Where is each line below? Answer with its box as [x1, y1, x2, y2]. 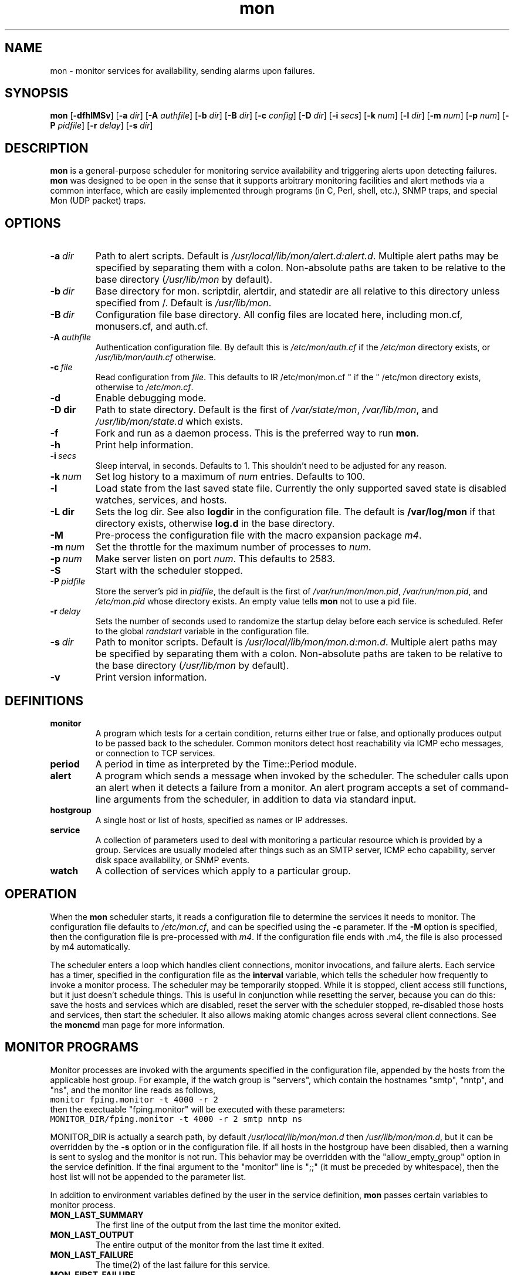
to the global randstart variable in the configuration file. [95, 626, 309, 637]
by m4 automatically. [50, 941, 130, 952]
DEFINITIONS [5, 693, 83, 708]
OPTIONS [5, 215, 61, 231]
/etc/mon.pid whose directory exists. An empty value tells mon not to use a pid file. [95, 596, 417, 607]
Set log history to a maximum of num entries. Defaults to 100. [95, 471, 365, 483]
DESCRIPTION [5, 140, 89, 155]
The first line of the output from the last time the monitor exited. [95, 1219, 341, 1230]
